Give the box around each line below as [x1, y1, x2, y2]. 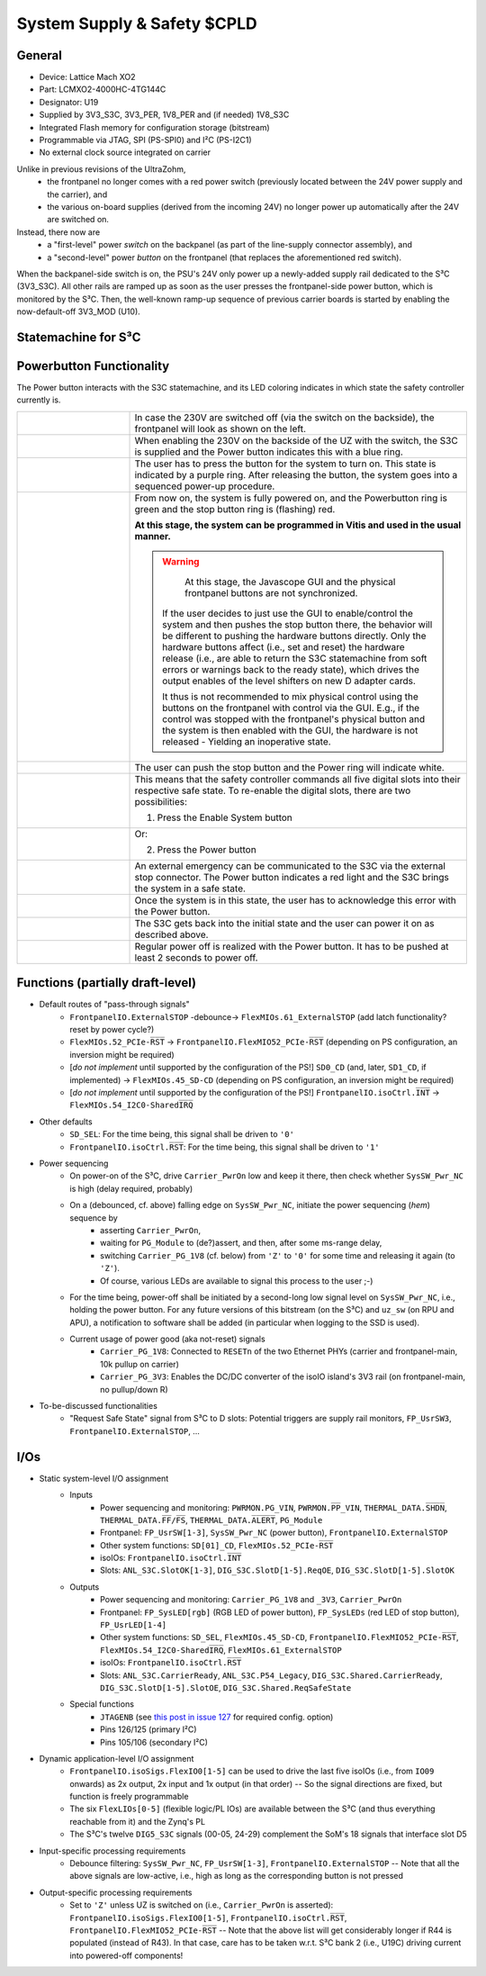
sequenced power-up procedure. [134, 480, 275, 492]
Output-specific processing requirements [39, 1887, 193, 1898]
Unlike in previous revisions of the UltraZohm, [16, 163, 186, 175]
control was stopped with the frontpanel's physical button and [162, 712, 426, 725]
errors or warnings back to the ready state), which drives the [162, 663, 420, 675]
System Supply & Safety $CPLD [16, 14, 257, 33]
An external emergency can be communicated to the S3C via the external [134, 860, 445, 872]
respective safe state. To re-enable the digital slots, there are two [134, 784, 411, 797]
